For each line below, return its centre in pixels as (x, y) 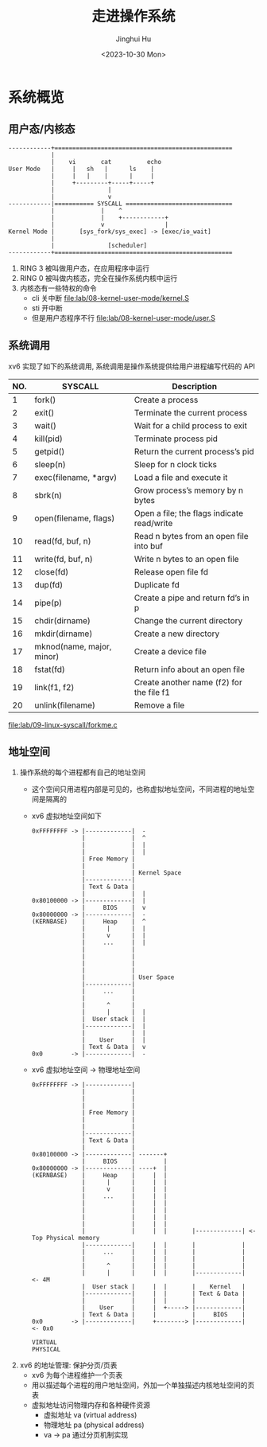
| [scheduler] (99, 245)
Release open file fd (171, 571)
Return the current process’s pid (194, 451)
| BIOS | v (114, 908)
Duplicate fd (157, 584)
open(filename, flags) (75, 518)
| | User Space (128, 977)
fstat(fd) (50, 669)
